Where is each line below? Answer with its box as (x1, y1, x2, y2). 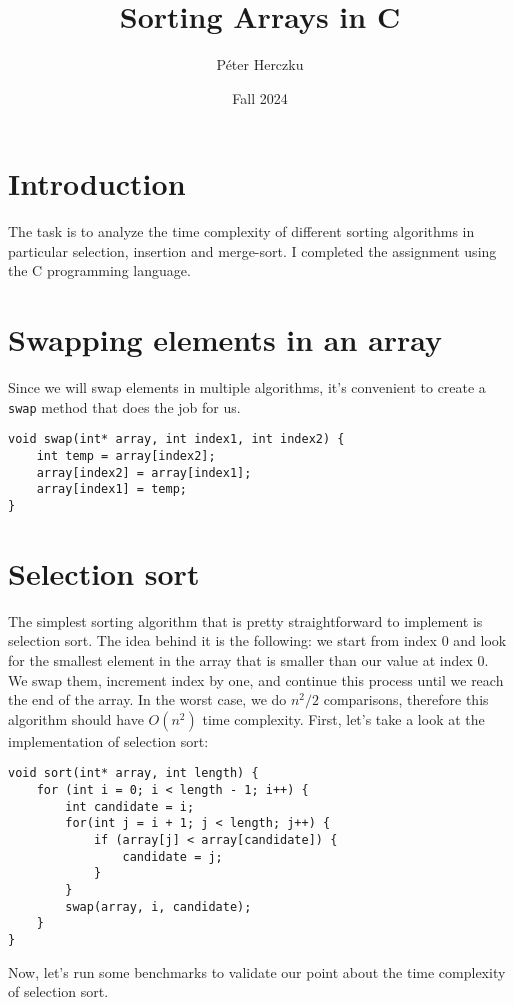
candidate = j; (122, 849, 223, 864)
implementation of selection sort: (8, 730, 209, 751)
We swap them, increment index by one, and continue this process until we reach (8, 669, 504, 690)
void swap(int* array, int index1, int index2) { (8, 432, 345, 447)
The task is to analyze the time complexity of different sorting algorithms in (8, 221, 475, 242)
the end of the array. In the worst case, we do (8, 689, 287, 710)
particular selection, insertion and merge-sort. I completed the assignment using (8, 240, 497, 261)
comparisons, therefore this (323, 689, 489, 710)
